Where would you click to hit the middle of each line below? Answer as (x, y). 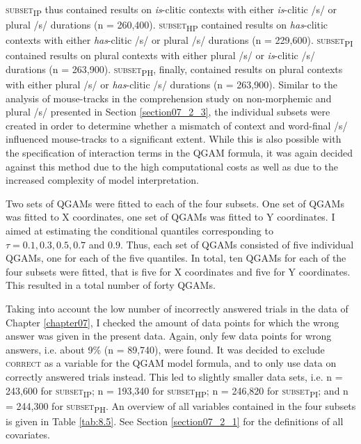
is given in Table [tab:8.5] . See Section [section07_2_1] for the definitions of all (175, 421)
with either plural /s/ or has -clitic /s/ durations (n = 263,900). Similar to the (172, 85)
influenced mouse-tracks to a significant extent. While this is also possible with (174, 139)
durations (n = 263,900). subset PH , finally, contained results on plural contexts (174, 70)
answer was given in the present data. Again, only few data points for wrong (169, 336)
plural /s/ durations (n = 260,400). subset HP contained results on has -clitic (167, 25)
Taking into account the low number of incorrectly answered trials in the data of (177, 308)
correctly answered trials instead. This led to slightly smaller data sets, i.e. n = (174, 376)
